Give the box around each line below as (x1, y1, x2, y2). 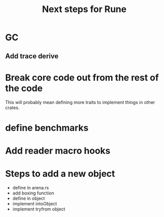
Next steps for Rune (42, 4, 127, 15)
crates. (5, 104, 20, 111)
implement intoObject (12, 200, 57, 206)
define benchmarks (5, 122, 89, 134)
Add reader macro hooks (5, 145, 110, 156)
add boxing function (12, 190, 54, 196)
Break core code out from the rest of (5, 72, 159, 83)
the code (5, 82, 43, 94)
